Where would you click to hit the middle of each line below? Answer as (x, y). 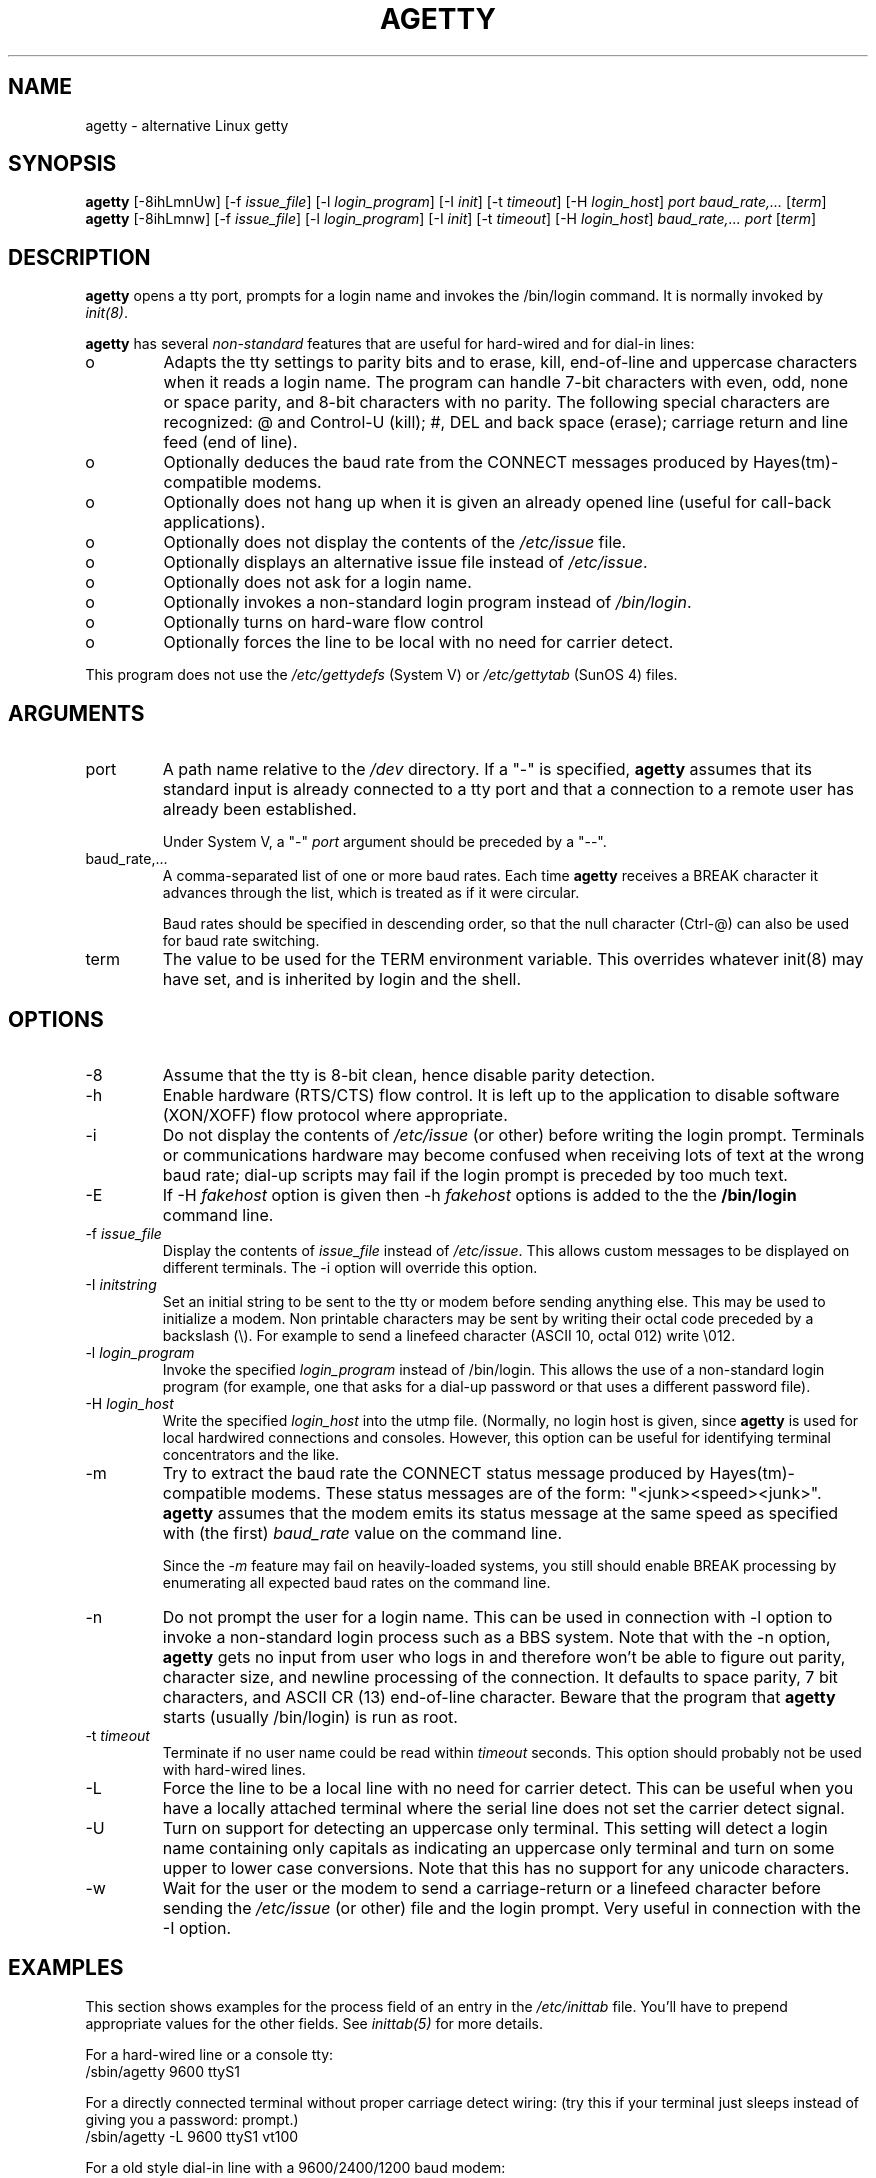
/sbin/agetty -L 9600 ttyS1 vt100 (192, 2136)
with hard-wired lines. (234, 1769)
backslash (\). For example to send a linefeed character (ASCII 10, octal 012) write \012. (449, 1335)
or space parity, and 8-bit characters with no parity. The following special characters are (496, 402)
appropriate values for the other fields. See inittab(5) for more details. (314, 2023)
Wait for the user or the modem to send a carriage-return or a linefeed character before (491, 1887)
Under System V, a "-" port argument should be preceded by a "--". (384, 842)
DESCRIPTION (79, 257)
